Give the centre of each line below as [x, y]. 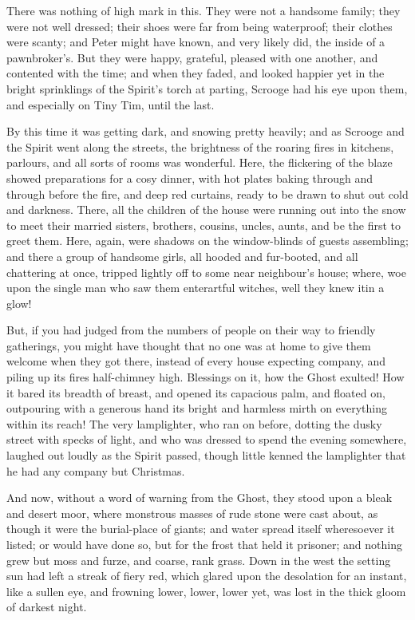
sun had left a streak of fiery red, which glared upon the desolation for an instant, [207, 576]
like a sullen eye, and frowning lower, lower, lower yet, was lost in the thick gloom [206, 591]
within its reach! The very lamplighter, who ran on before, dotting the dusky [194, 423]
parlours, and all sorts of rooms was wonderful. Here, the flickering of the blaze [200, 162]
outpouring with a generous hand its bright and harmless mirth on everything [197, 408]
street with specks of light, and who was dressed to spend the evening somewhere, [207, 439]
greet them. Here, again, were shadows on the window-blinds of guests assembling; [207, 241]
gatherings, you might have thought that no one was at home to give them [189, 345]
